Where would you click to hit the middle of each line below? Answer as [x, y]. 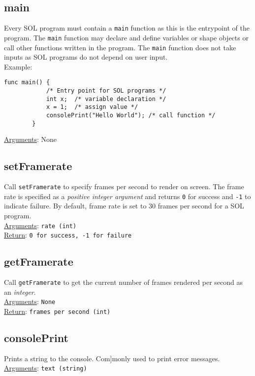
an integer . [20, 291]
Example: [18, 66]
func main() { [27, 83]
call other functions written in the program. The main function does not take [120, 47]
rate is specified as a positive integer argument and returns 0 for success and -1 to [127, 196]
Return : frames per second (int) [57, 311]
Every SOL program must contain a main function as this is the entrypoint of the [127, 28]
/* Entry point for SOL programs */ [106, 91]
